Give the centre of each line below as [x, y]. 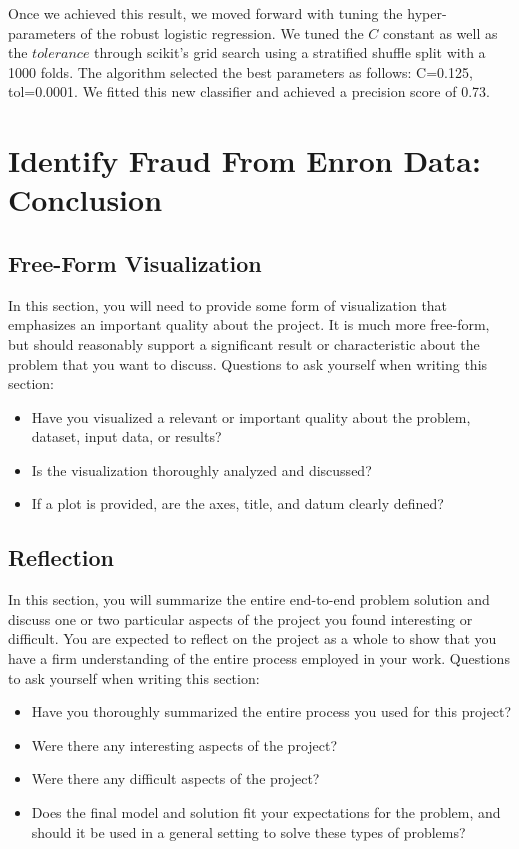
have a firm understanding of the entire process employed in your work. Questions [259, 658]
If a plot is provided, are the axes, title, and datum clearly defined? [237, 503]
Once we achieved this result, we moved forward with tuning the [205, 13]
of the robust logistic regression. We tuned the [222, 32]
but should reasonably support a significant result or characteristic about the [244, 343]
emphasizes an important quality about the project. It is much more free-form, [249, 324]
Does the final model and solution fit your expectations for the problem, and [266, 812]
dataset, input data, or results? [126, 436]
